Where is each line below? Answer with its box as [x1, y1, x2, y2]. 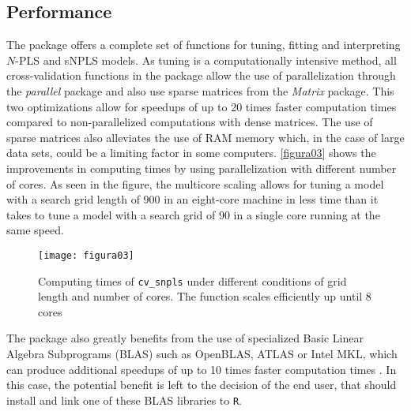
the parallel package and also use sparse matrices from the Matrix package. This [6, 82, 394, 99]
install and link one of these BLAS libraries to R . [6, 391, 243, 408]
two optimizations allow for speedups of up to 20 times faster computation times [6, 98, 397, 114]
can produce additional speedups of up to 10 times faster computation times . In [6, 361, 397, 377]
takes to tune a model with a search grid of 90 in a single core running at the [6, 206, 380, 222]
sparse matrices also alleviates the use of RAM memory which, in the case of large [6, 129, 405, 145]
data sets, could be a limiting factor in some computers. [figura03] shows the [6, 144, 376, 161]
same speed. [6, 222, 64, 238]
